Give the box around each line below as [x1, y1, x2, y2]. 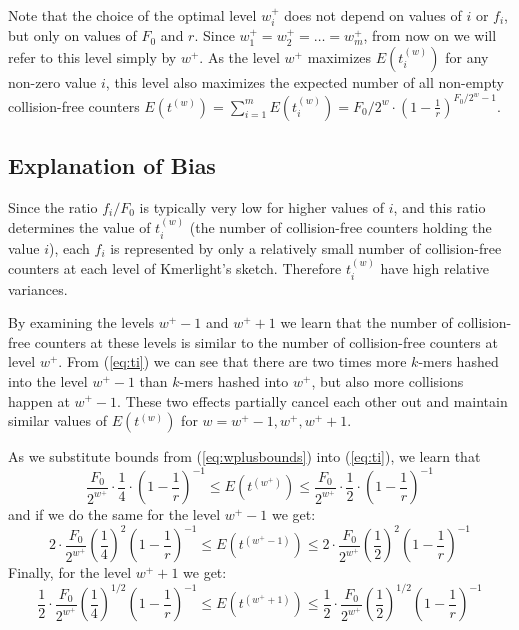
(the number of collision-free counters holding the [189, 217, 492, 238]
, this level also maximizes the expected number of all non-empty [105, 72, 504, 93]
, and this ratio [393, 196, 486, 217]
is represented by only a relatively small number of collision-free [110, 237, 502, 258]
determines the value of [8, 217, 151, 238]
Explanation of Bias [8, 150, 216, 181]
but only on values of [8, 25, 137, 46]
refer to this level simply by [8, 47, 177, 68]
